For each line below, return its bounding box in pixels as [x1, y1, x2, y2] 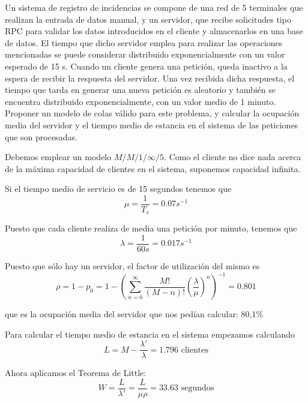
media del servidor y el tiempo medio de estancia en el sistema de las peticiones [5, 118, 298, 131]
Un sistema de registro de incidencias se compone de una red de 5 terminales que [5, 1, 303, 13]
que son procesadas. [5, 130, 77, 143]
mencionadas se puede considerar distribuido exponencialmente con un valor [5, 48, 285, 61]
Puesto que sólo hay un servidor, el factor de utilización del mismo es [5, 260, 260, 272]
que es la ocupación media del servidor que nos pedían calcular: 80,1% [5, 308, 264, 320]
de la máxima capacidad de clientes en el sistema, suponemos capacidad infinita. [5, 162, 301, 175]
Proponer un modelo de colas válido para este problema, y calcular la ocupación [5, 107, 300, 119]
